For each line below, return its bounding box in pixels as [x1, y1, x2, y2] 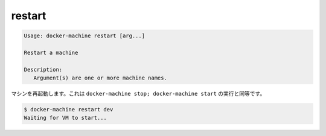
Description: [24, 66, 63, 73]
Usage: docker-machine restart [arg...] [24, 32, 145, 39]
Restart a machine [24, 49, 78, 56]
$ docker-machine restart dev [24, 106, 113, 113]
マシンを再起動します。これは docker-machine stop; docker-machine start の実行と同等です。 [11, 90, 266, 97]
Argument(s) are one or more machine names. [33, 75, 167, 81]
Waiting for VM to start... [24, 114, 107, 122]
